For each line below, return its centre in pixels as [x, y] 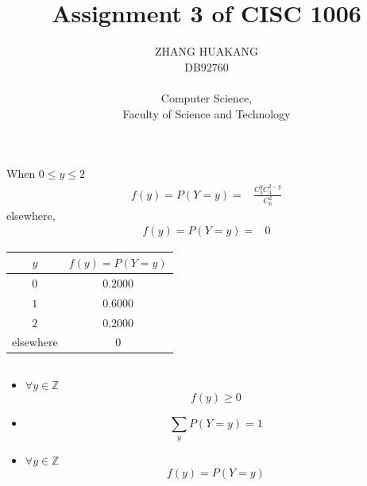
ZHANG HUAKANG [207, 51]
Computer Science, [207, 97]
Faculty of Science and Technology [207, 113]
